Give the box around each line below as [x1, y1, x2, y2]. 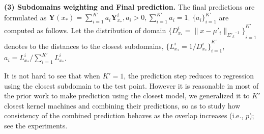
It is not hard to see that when [4, 70, 100, 81]
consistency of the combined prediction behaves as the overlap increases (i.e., [4, 110, 244, 121]
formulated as [4, 12, 47, 22]
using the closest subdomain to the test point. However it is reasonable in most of [4, 80, 259, 91]
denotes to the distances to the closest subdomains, [4, 40, 164, 51]
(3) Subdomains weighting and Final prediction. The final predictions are [4, 2, 255, 12]
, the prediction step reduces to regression [124, 70, 254, 81]
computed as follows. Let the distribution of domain [4, 24, 166, 35]
